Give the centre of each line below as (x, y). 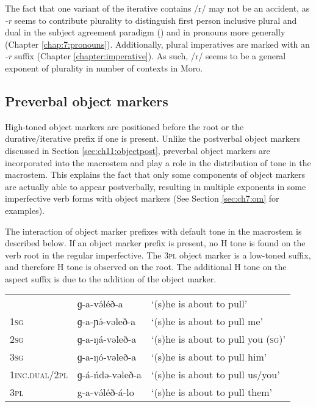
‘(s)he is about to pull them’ (212, 392)
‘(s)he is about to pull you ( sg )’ (218, 339)
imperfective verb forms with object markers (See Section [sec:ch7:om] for (142, 198)
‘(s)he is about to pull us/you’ (216, 375)
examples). (25, 210)
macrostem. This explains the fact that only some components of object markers (155, 174)
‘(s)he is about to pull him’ (209, 357)
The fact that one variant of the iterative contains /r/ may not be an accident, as (157, 8)
